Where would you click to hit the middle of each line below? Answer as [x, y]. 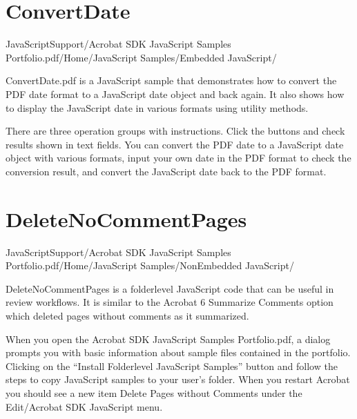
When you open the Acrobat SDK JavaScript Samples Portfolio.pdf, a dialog [168, 339]
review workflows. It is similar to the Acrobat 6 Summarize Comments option [170, 302]
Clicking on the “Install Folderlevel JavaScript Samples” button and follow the [172, 366]
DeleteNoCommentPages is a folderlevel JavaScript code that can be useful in [170, 288]
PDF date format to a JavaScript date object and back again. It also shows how [175, 94]
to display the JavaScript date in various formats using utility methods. [157, 107]
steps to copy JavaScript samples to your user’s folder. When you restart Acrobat [178, 379]
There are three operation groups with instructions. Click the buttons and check [175, 131]
